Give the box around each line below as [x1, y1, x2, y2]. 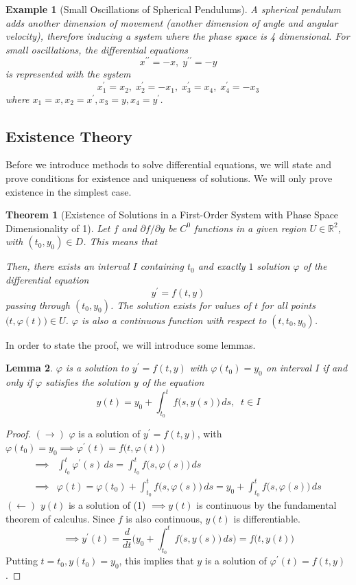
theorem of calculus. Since [5, 511, 115, 525]
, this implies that [119, 553, 194, 568]
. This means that [83, 234, 158, 249]
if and [322, 360, 348, 375]
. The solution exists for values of [110, 297, 251, 312]
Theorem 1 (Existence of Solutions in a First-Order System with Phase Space [5, 207, 339, 222]
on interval [265, 360, 312, 375]
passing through [5, 297, 70, 312]
